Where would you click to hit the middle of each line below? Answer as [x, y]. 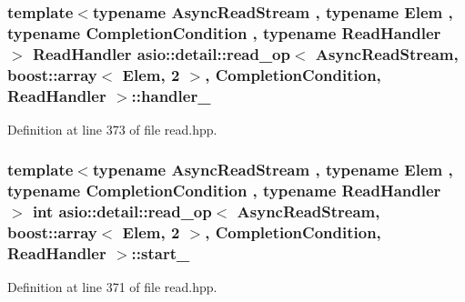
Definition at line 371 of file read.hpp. [112, 287]
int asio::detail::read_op [122, 211]
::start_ [161, 253]
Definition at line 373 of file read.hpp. [112, 129]
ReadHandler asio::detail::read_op [161, 53]
